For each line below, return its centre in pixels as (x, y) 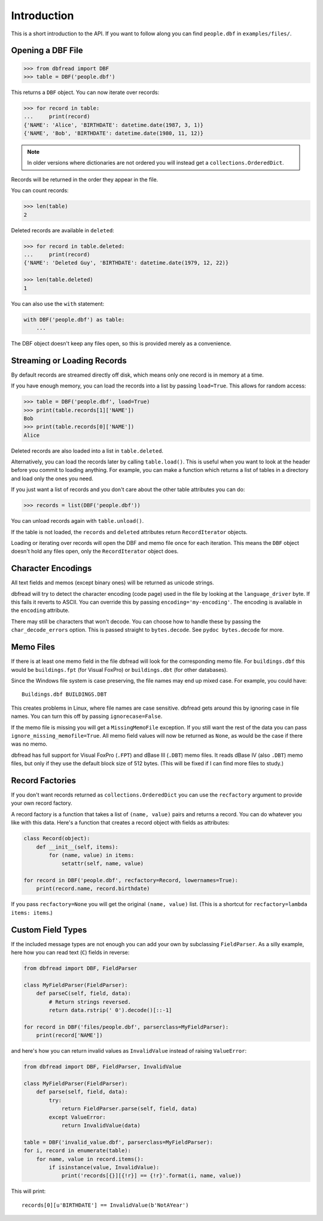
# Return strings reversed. (90, 1002)
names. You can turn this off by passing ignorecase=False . (87, 716)
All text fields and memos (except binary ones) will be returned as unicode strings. (113, 583)
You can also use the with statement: (58, 304)
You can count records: (40, 190)
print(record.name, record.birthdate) (93, 889)
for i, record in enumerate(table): (77, 1151)
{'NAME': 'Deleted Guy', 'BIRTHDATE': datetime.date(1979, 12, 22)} (126, 263)
